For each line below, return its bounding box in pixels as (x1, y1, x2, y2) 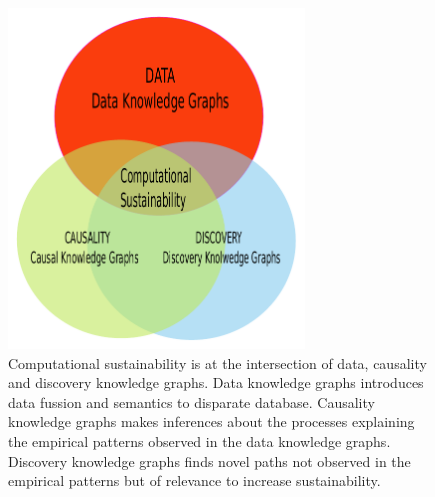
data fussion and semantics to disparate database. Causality (8, 391, 375, 412)
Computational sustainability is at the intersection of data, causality (8, 352, 427, 373)
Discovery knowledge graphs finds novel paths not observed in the (8, 450, 411, 471)
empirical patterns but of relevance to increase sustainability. (8, 470, 381, 491)
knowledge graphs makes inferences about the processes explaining (8, 411, 415, 432)
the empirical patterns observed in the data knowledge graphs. (8, 431, 391, 451)
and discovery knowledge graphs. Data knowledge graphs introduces (8, 372, 424, 393)
